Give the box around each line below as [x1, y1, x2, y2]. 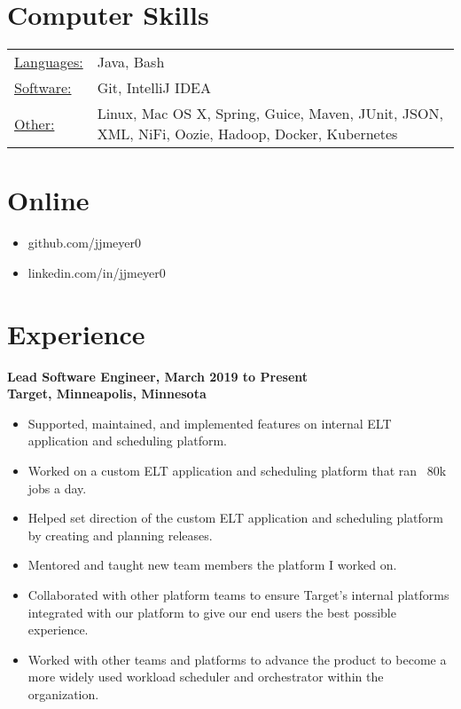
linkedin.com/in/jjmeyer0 [27, 263, 166, 281]
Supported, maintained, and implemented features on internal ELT [27, 414, 392, 432]
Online [7, 182, 90, 218]
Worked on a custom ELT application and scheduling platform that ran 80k [27, 461, 447, 479]
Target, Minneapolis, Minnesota [7, 384, 207, 403]
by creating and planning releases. [27, 525, 213, 544]
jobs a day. [27, 478, 87, 497]
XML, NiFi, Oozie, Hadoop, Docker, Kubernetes [97, 123, 398, 145]
